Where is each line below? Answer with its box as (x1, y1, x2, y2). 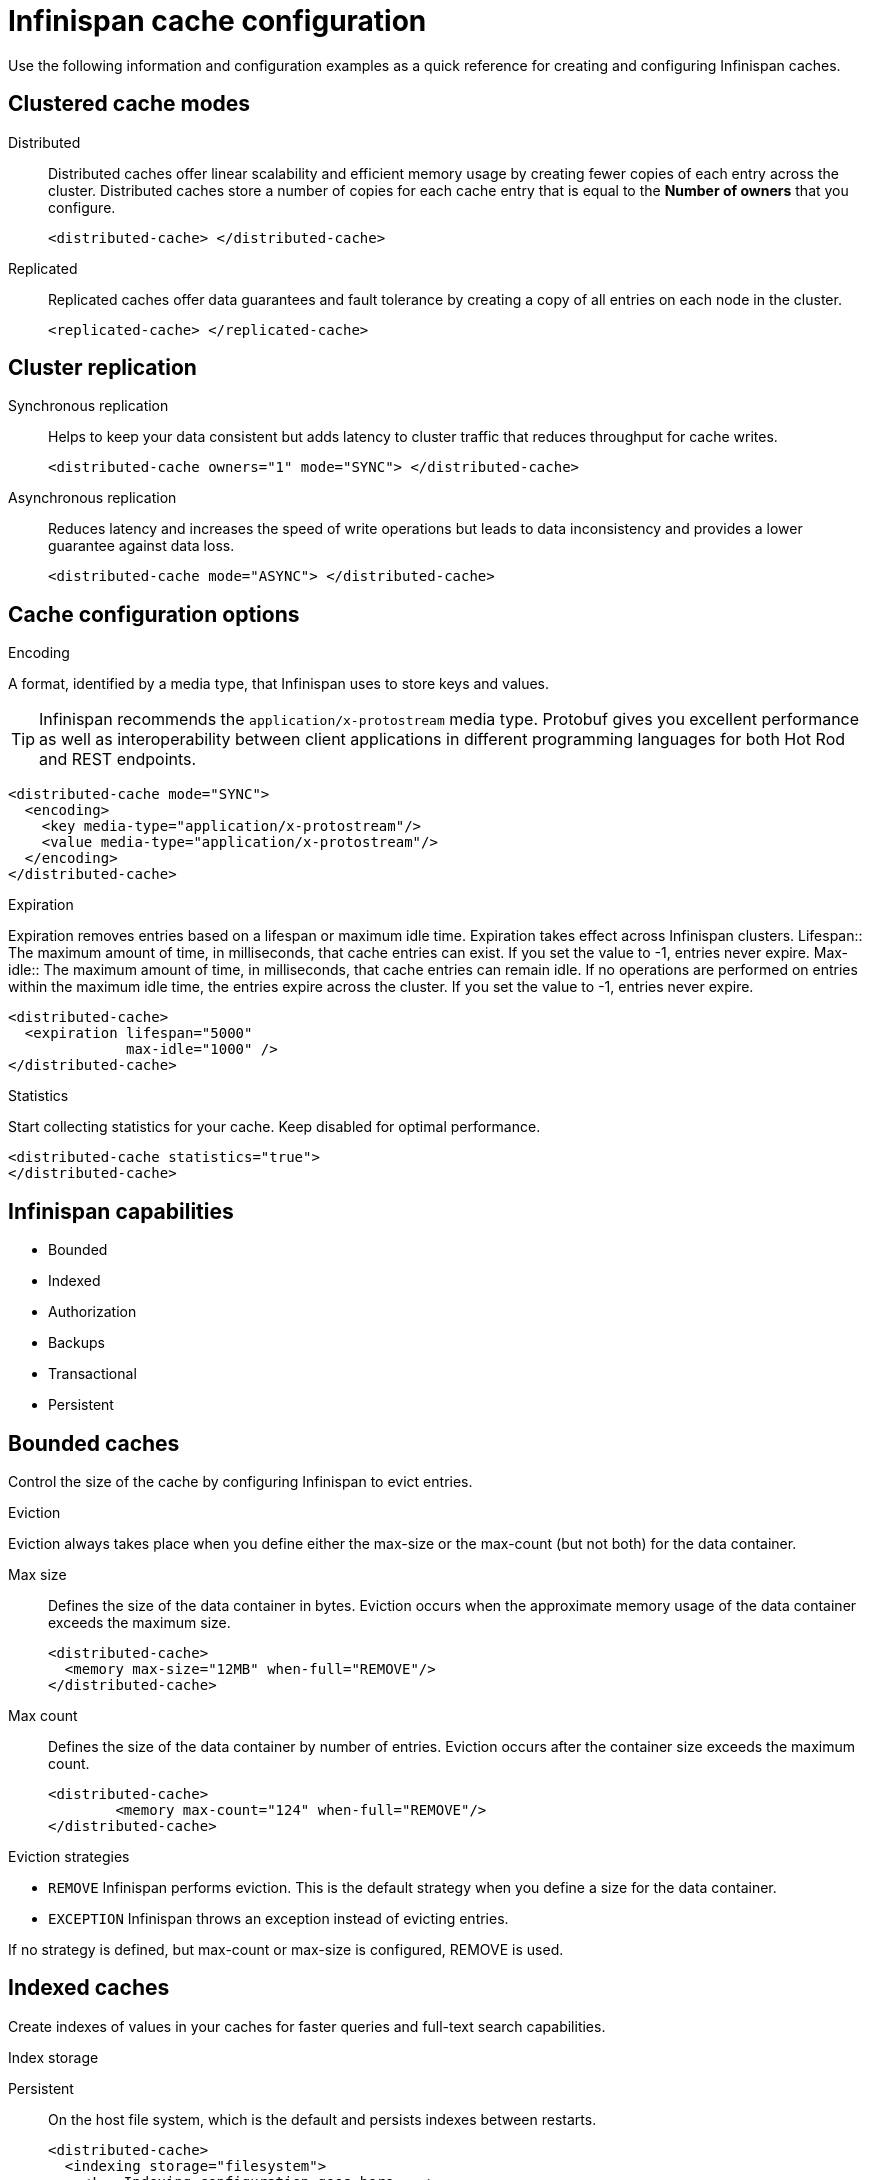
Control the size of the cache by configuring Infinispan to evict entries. (8, 1472, 473, 1490)
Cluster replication (8, 355, 197, 381)
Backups (48, 1334, 105, 1352)
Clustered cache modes (8, 91, 251, 117)
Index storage (8, 2048, 99, 2066)
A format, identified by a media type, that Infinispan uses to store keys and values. (8, 675, 550, 693)
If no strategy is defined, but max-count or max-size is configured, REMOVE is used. (8, 1940, 564, 1958)
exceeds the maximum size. (48, 1613, 231, 1631)
